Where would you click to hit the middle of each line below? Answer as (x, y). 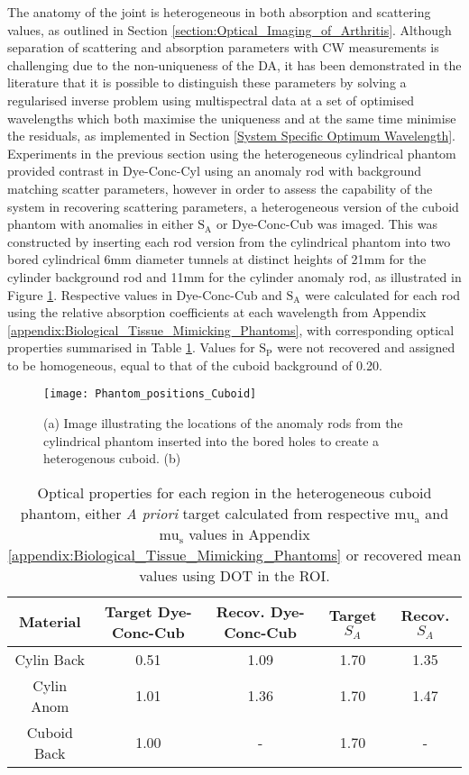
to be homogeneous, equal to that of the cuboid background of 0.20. (195, 365)
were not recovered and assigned (366, 347)
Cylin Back (50, 659)
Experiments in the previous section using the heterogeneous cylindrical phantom (232, 153)
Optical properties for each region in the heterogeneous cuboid (234, 492)
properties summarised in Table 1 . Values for (131, 347)
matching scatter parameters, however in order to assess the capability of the (220, 188)
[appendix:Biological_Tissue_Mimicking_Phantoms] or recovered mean (234, 554)
